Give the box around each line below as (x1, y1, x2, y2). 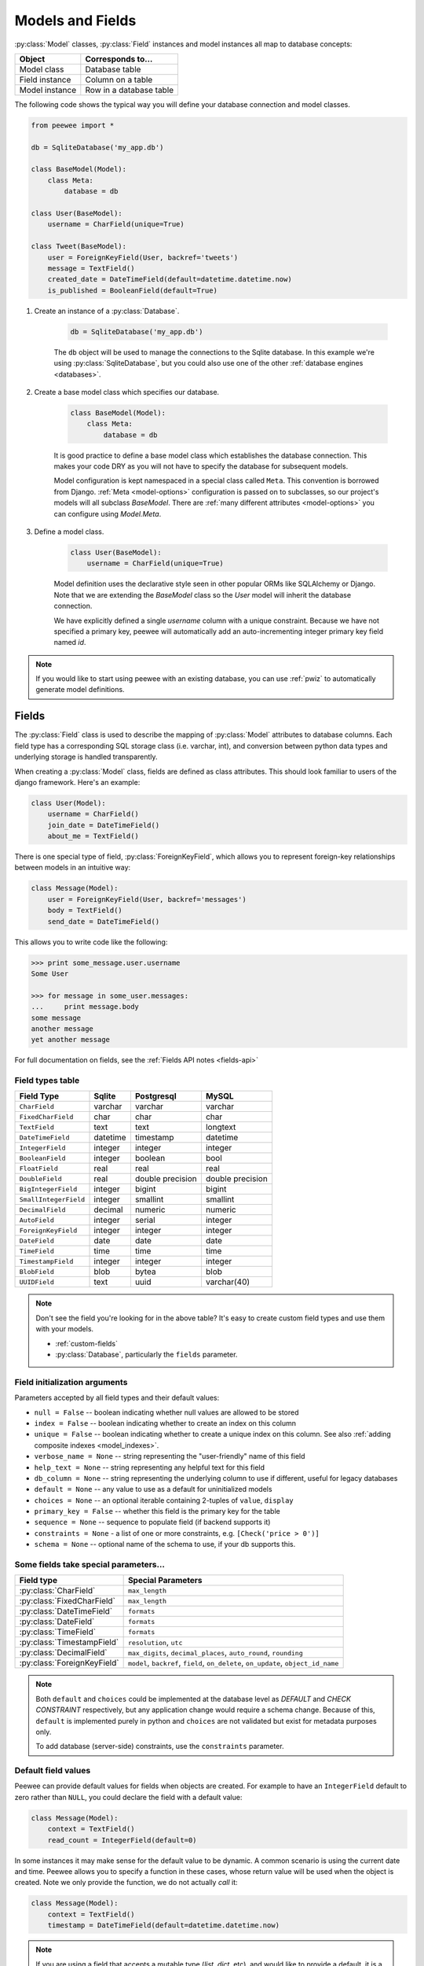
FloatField (19, 1164, 59, 1173)
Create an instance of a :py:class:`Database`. (34, 306, 180, 315)
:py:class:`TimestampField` (19, 1636, 119, 1648)
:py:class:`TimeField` (19, 1626, 97, 1637)
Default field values (14, 1765, 91, 1776)
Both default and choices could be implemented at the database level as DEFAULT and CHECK (35, 1694, 351, 1703)
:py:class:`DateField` (19, 1616, 95, 1627)
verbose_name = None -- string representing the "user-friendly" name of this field (34, 1452, 305, 1461)
